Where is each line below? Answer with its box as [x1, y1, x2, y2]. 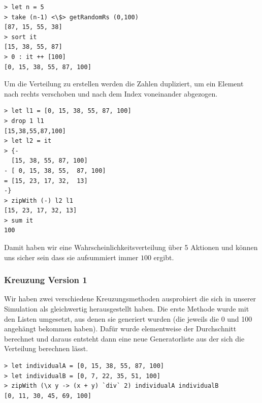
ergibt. [153, 252, 174, 262]
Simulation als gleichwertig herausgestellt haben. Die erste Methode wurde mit [4, 303, 249, 314]
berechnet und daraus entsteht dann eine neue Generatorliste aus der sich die [4, 333, 245, 344]
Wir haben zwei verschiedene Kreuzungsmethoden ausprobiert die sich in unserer [4, 293, 256, 304]
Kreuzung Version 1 [4, 273, 87, 286]
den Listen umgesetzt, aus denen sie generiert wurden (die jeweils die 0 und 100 [4, 313, 252, 324]
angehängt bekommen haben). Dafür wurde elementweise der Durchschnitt [4, 323, 237, 334]
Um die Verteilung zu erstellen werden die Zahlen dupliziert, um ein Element [4, 78, 244, 89]
